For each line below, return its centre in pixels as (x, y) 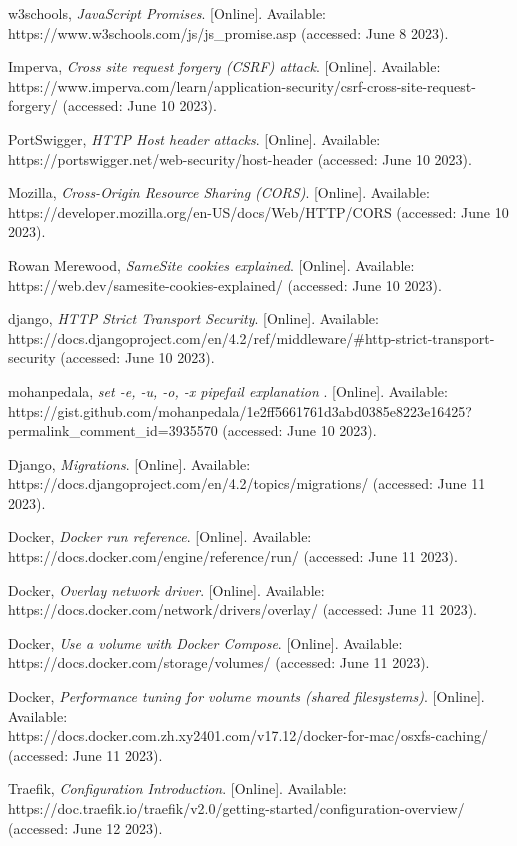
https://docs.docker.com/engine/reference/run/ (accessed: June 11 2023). (233, 556)
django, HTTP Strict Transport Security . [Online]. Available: (193, 318)
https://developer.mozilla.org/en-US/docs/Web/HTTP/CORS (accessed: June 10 (258, 211)
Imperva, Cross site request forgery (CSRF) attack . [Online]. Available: (224, 66)
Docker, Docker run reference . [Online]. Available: (160, 536)
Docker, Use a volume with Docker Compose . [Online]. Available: (205, 642)
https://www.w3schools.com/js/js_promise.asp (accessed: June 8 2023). (228, 32)
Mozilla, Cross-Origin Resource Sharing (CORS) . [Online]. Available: (219, 192)
